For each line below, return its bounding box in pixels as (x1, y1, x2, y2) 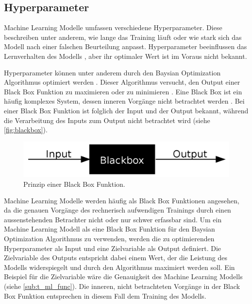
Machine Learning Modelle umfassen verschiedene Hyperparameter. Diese (4, 22, 222, 33)
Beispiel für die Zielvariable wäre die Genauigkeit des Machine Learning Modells (4, 271, 243, 282)
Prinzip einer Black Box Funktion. (23, 179, 125, 189)
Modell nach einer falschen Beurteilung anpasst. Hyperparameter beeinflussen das (4, 41, 247, 52)
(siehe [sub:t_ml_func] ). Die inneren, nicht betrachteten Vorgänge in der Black (4, 281, 240, 291)
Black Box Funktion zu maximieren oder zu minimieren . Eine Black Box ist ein (4, 86, 242, 96)
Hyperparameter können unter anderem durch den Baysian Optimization (4, 67, 221, 77)
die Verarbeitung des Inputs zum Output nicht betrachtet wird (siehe (4, 115, 210, 125)
